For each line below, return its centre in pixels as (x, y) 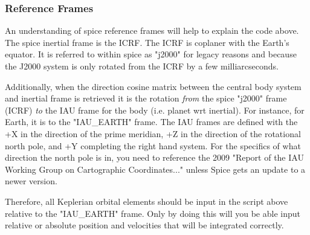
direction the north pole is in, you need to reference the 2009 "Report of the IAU (154, 157)
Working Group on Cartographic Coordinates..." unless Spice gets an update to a (155, 169)
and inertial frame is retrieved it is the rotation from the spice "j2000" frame (146, 98)
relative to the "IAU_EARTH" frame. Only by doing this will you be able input (153, 213)
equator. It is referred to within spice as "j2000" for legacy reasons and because (151, 54)
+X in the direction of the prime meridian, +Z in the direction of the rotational (153, 133)
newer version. (31, 181)
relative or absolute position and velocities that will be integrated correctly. (144, 225)
